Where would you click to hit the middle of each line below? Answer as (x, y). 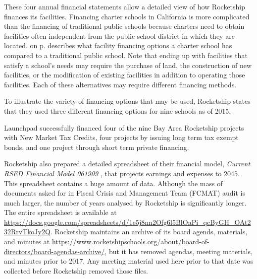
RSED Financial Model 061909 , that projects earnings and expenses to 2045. (122, 173)
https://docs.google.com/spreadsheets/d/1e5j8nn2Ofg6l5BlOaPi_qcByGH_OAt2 (128, 222)
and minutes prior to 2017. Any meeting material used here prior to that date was (129, 261)
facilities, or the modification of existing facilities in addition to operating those (125, 75)
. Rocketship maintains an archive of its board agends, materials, (149, 232)
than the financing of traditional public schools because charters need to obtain (124, 26)
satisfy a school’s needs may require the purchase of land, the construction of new (128, 65)
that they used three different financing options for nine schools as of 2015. (118, 110)
